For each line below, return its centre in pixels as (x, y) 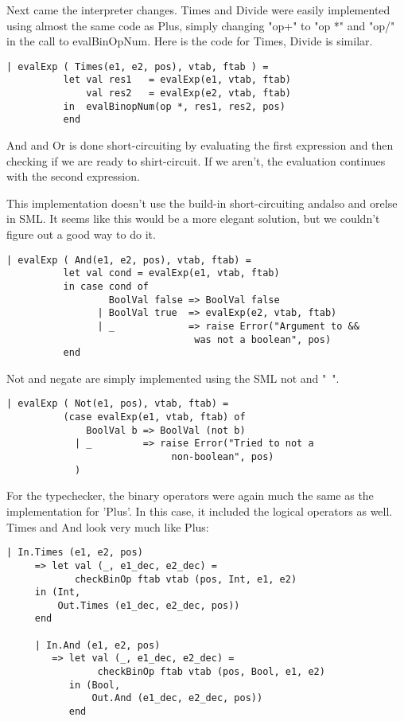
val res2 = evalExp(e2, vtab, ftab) (188, 94)
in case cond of (106, 286)
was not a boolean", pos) (263, 339)
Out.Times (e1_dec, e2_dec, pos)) (149, 605)
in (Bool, (95, 685)
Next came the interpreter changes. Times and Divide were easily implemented (198, 10)
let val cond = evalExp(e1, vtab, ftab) (171, 273)
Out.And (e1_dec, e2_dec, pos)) (177, 698)
